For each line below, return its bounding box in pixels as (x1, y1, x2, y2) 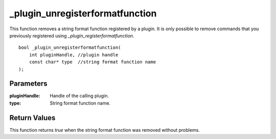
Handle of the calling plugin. (50, 93, 109, 99)
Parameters (9, 80, 48, 88)
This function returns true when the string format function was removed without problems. (9, 127, 200, 133)
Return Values (9, 113, 56, 122)
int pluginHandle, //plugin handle (29, 52, 119, 57)
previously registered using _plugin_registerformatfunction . (9, 32, 134, 38)
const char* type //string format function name (29, 59, 156, 65)
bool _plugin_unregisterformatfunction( (18, 45, 121, 51)
